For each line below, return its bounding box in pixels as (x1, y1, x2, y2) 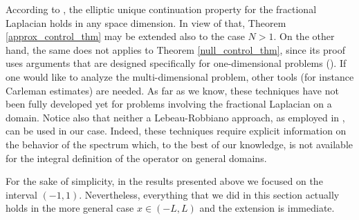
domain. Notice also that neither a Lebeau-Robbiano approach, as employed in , (6, 110, 345, 124)
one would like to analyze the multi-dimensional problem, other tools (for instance (6, 69, 354, 83)
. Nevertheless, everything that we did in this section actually (79, 187, 340, 201)
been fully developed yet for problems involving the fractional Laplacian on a (6, 97, 332, 111)
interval (6, 187, 37, 201)
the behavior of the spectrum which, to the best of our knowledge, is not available (6, 137, 353, 151)
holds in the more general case (6, 201, 134, 215)
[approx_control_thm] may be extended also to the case (6, 29, 245, 43)
